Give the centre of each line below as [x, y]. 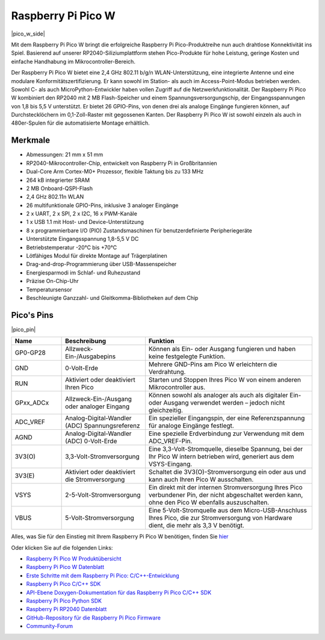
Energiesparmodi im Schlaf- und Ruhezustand [83, 272]
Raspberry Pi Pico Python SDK [64, 601]
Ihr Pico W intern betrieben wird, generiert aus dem [221, 456]
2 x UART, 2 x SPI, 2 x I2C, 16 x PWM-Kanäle [82, 214]
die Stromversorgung [95, 480]
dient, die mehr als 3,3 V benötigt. [197, 526]
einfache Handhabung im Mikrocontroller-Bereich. [73, 61]
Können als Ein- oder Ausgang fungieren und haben [222, 349]
